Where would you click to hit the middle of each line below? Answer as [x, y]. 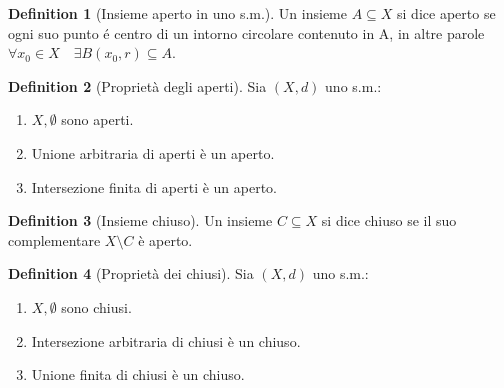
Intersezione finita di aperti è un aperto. [154, 186]
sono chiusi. [96, 306]
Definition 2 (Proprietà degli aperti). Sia [137, 85]
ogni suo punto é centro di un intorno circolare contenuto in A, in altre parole [246, 32]
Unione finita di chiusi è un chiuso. [138, 374]
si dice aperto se [446, 13]
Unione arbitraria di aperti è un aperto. [153, 152]
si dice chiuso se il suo [389, 220]
